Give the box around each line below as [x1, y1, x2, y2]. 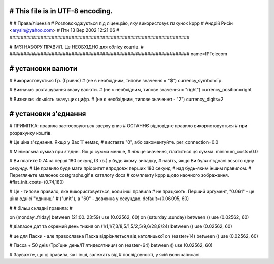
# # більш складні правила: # [9, 205, 73, 211]
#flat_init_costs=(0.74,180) [9, 179, 64, 185]
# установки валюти [9, 64, 78, 73]
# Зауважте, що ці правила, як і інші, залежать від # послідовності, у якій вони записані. [9, 251, 201, 257]
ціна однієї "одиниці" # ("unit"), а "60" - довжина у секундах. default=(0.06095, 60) [9, 195, 189, 202]
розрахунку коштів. [9, 130, 52, 136]
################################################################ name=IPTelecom [9, 51, 228, 57]
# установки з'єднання [9, 109, 86, 118]
